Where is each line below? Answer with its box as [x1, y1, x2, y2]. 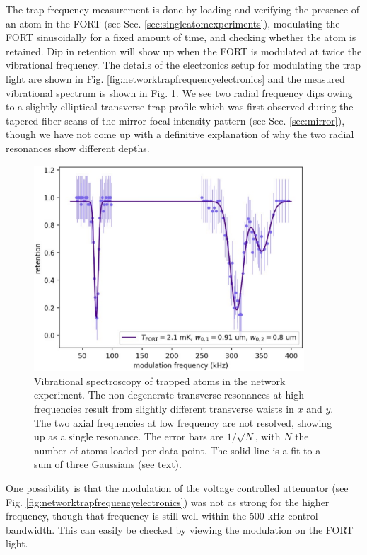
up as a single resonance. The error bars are [34, 429, 224, 444]
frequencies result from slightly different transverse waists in [34, 401, 294, 416]
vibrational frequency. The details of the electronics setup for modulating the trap [6, 57, 361, 72]
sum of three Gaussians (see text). [34, 457, 182, 471]
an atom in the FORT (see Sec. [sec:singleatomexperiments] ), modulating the [6, 16, 340, 30]
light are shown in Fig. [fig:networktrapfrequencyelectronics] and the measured [6, 71, 345, 86]
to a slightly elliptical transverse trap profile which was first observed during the [6, 99, 354, 114]
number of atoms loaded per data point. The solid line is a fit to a [34, 442, 321, 457]
